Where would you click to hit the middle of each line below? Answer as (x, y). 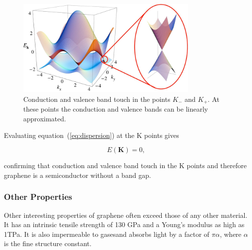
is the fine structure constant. (48, 243)
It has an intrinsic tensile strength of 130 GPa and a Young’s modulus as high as (124, 224)
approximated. (45, 118)
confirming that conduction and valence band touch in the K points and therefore (125, 165)
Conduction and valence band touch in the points (97, 99)
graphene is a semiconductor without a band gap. (77, 175)
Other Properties (38, 197)
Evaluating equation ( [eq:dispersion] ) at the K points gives (92, 135)
